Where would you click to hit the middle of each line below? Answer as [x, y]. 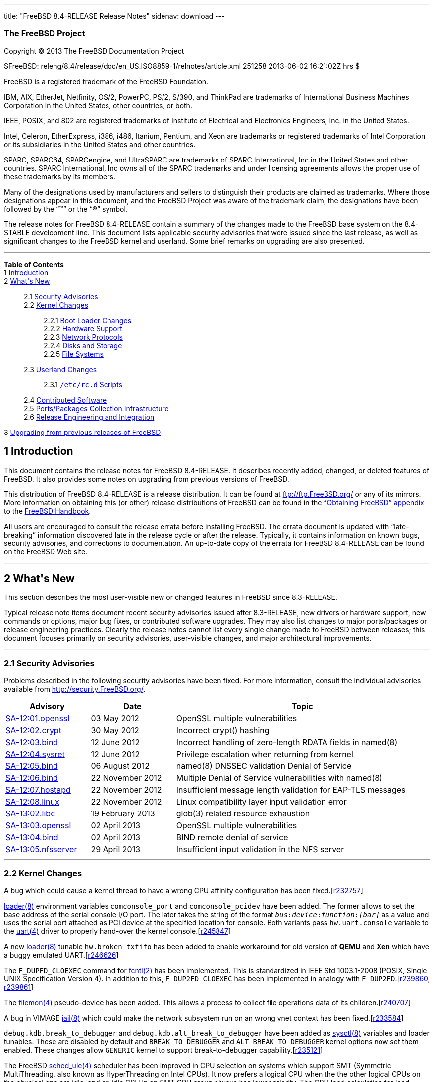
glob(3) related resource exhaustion [243, 814]
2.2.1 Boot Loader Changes [88, 320]
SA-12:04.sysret [35, 754]
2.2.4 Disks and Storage [83, 345]
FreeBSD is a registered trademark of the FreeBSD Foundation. [106, 81]
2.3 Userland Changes [60, 369]
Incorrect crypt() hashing [223, 730]
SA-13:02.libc [30, 814]
